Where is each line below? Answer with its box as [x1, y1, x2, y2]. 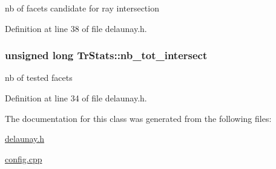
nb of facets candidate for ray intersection [5, 2, 159, 14]
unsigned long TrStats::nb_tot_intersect [5, 48, 208, 63]
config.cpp [5, 152, 42, 165]
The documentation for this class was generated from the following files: [5, 112, 272, 124]
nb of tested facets [5, 71, 73, 84]
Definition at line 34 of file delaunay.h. [5, 92, 147, 104]
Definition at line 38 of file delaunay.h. [5, 22, 147, 34]
